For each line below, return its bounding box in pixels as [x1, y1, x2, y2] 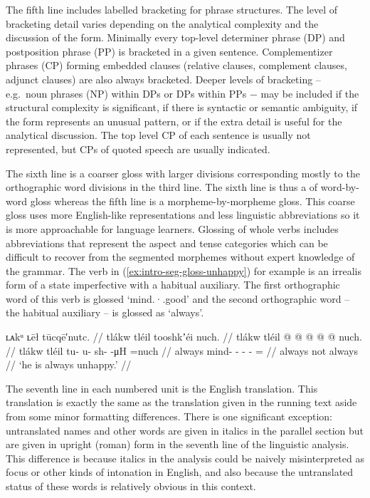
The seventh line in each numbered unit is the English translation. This [6, 380, 318, 395]
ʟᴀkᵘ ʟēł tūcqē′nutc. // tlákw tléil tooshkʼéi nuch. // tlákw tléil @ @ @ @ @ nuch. [6, 329, 362, 344]
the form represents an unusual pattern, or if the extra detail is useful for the [6, 113, 342, 128]
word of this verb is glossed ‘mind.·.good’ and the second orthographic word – [6, 291, 350, 306]
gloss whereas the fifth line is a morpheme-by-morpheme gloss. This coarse [30, 193, 355, 208]
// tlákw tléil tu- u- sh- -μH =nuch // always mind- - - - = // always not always [6, 343, 358, 358]
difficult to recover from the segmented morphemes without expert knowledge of [6, 249, 355, 264]
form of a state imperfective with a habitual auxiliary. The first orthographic [6, 277, 340, 292]
